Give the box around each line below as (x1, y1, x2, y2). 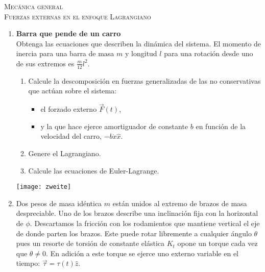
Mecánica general (4, 1, 63, 11)
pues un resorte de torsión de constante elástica (16, 238, 164, 249)
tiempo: (16, 258, 40, 268)
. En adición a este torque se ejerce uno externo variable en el (46, 248, 239, 258)
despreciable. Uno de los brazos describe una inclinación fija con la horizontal (16, 208, 258, 218)
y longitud (125, 48, 157, 59)
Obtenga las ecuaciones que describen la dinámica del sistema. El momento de (16, 38, 261, 48)
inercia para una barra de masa (16, 48, 114, 59)
